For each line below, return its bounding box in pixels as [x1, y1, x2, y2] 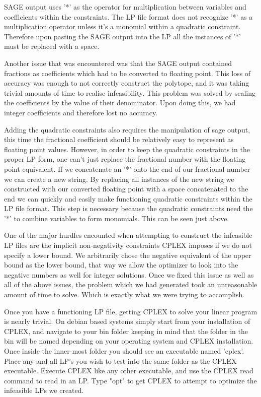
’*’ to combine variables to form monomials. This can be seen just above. [4, 213, 229, 223]
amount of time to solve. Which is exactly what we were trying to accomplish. [4, 289, 245, 300]
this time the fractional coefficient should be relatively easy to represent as [4, 134, 234, 145]
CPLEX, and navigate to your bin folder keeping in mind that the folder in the [4, 325, 248, 336]
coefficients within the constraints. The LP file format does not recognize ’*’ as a [4, 11, 253, 22]
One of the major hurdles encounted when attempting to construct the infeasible [4, 230, 252, 240]
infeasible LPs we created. [4, 385, 84, 395]
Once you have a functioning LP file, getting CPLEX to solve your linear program [4, 306, 257, 316]
